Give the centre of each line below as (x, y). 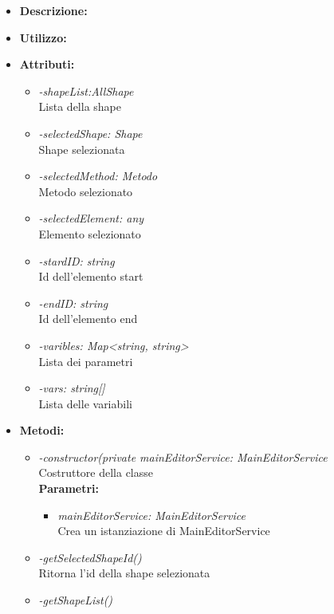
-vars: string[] (72, 388)
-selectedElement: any (91, 218)
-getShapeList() (76, 600)
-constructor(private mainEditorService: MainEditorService (183, 457)
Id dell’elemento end (88, 319)
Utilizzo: (43, 37)
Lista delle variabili (85, 403)
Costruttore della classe (96, 472)
